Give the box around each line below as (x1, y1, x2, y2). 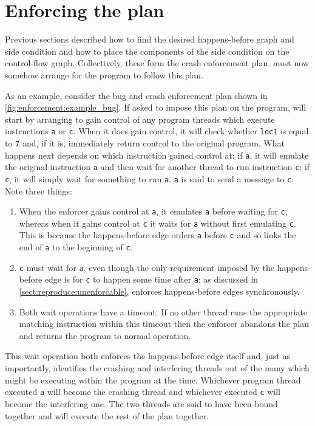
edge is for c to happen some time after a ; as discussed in (44, 273, 259, 286)
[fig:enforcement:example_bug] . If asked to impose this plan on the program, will (5, 101, 307, 114)
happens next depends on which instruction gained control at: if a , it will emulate (5, 148, 309, 161)
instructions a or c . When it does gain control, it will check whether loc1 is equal (5, 125, 309, 137)
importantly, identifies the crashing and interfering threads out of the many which (5, 362, 310, 374)
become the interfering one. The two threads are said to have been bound (5, 397, 278, 410)
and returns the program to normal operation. (19, 329, 191, 342)
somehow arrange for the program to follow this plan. (5, 68, 204, 81)
